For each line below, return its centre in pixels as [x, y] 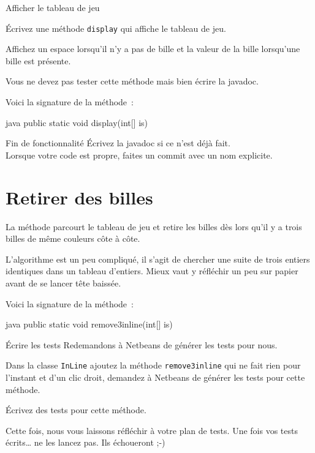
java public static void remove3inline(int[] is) [89, 324]
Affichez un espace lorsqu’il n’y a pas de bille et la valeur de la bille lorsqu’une [153, 49]
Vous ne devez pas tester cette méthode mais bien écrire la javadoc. [132, 81]
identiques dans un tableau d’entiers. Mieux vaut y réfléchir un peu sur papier [152, 271]
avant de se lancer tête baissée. [63, 283]
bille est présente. [38, 60]
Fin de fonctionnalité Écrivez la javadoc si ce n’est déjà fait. [118, 143]
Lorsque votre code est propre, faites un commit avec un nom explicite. [139, 155]
